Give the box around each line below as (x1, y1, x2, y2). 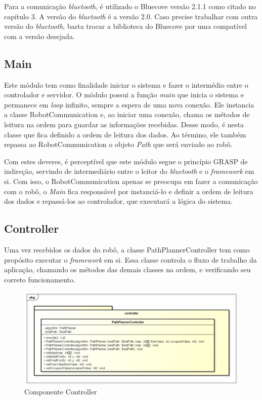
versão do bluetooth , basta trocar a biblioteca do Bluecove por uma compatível (4, 21, 247, 31)
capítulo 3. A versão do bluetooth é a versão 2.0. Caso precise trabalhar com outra (4, 11, 258, 21)
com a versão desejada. (4, 30, 75, 41)
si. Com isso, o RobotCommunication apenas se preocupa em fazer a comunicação (4, 175, 258, 186)
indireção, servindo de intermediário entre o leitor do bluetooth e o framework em (4, 166, 254, 176)
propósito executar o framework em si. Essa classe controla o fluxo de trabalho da (4, 254, 257, 265)
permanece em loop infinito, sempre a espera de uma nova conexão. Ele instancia (4, 99, 254, 110)
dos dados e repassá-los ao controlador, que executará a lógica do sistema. (4, 196, 233, 206)
